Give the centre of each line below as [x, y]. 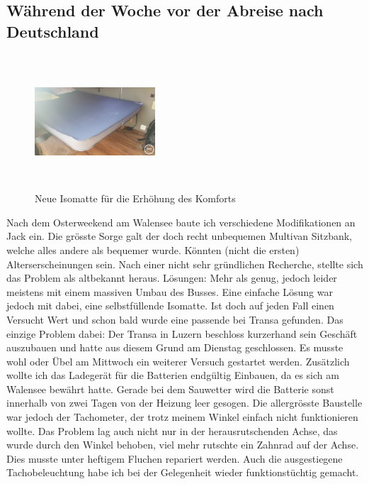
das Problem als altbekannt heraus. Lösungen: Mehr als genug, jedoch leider [172, 278]
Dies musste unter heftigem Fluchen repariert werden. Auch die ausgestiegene [175, 458]
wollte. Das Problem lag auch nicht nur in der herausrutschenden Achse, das [172, 430]
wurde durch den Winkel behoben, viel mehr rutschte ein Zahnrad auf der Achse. [183, 445]
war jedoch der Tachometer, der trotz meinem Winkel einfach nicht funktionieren [182, 417]
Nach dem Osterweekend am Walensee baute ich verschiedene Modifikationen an [181, 222]
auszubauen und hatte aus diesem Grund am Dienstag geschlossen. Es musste [175, 347]
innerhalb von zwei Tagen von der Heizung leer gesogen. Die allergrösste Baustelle [184, 403]
